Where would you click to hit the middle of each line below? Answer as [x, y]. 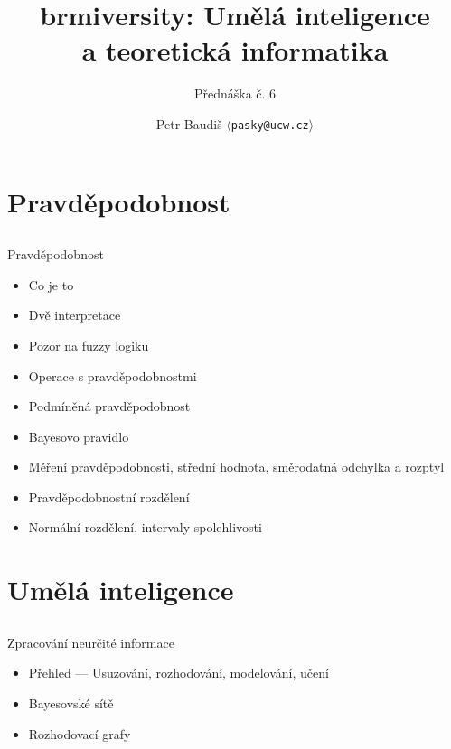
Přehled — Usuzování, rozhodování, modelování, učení [179, 673]
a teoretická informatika [235, 50]
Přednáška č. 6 [235, 94]
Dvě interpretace [75, 315]
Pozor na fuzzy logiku [89, 345]
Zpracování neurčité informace [91, 642]
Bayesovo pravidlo [79, 436]
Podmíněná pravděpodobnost [109, 406]
